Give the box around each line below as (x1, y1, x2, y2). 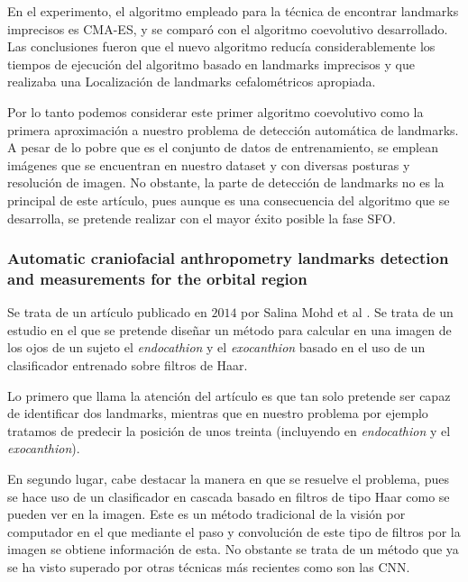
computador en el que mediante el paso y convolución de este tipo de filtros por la (7, 522, 461, 541)
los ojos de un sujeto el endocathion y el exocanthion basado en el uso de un (7, 338, 426, 357)
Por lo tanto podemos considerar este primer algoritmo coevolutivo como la (7, 102, 424, 121)
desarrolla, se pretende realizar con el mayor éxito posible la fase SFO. (7, 208, 396, 227)
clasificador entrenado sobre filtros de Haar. (7, 356, 248, 375)
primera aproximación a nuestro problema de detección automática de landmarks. (7, 120, 459, 139)
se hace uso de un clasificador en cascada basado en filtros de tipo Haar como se (7, 487, 450, 505)
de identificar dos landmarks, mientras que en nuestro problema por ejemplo (7, 404, 428, 423)
